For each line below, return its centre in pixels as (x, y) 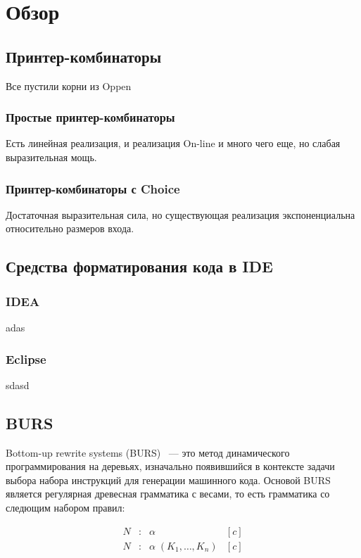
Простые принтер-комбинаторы (90, 117)
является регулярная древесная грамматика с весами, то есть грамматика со (168, 494)
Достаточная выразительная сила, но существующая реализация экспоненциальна (180, 214)
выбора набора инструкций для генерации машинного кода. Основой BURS (168, 480)
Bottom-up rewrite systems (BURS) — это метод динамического (148, 452)
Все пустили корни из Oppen (69, 85)
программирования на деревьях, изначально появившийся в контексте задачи (170, 466)
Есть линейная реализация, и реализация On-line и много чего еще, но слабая (173, 143)
